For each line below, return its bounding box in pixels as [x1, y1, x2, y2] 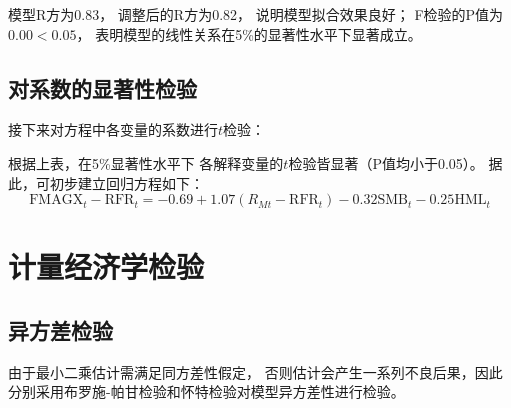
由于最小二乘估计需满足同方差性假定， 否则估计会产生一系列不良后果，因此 [8, 361, 503, 382]
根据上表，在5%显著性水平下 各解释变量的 [8, 152, 284, 173]
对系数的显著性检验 [8, 72, 197, 103]
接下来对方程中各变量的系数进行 [8, 119, 218, 140]
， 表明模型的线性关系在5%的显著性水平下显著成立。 [76, 23, 422, 44]
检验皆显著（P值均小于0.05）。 [288, 152, 484, 173]
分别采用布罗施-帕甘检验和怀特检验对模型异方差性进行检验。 [8, 381, 405, 402]
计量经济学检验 [8, 246, 205, 287]
